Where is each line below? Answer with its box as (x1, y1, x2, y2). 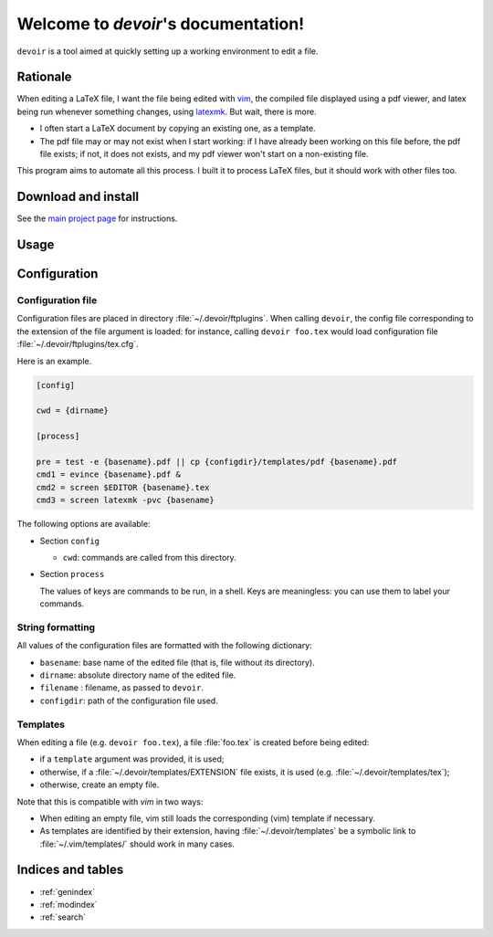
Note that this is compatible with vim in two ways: (16, 795, 204, 807)
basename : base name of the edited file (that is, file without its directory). (39, 657, 315, 668)
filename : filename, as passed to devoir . (39, 682, 205, 693)
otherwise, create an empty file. (39, 779, 160, 790)
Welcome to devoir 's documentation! (16, 14, 305, 34)
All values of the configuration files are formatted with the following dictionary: (16, 640, 312, 651)
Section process (39, 569, 105, 580)
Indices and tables (16, 862, 124, 878)
